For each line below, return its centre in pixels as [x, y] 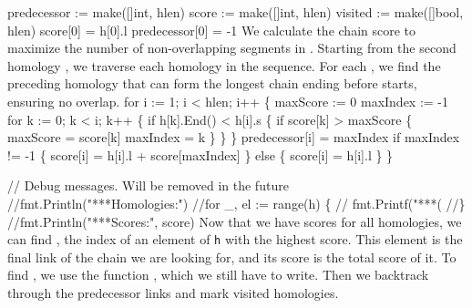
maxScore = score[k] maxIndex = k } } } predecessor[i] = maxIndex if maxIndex [234, 137]
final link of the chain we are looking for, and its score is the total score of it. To [232, 257]
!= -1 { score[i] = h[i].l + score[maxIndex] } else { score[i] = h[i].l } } [200, 154]
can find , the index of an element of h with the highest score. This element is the [235, 239]
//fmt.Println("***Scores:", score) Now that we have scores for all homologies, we [235, 221]
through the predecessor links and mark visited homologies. [173, 292]
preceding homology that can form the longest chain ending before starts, [212, 83]
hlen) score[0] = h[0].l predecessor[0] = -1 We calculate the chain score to [212, 30]
